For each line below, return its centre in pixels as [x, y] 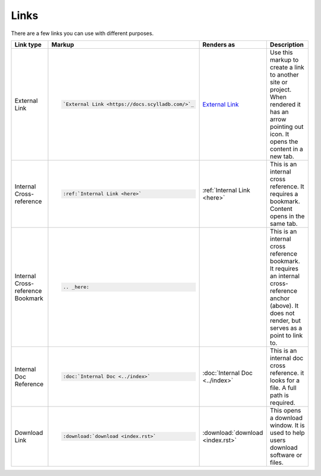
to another [284, 74]
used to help [287, 433]
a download [286, 418]
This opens [285, 410]
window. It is [287, 425]
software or [286, 455]
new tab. [282, 156]
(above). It [284, 305]
